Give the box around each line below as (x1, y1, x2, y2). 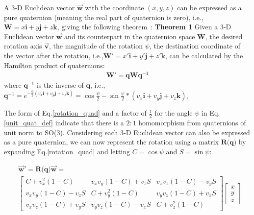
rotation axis (4, 41, 42, 51)
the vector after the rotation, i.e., (4, 50, 103, 60)
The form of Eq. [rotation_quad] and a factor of (4, 108, 147, 118)
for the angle (154, 108, 193, 118)
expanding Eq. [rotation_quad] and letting (4, 146, 130, 157)
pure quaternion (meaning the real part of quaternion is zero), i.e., (4, 12, 203, 22)
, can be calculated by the (165, 50, 243, 60)
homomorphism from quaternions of (138, 118, 246, 128)
